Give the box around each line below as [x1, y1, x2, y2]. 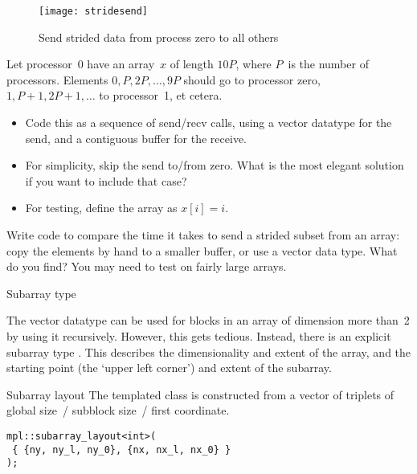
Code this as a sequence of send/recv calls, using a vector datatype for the [25, 114, 392, 131]
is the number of [288, 55, 369, 72]
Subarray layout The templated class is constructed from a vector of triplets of [6, 386, 395, 402]
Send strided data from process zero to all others [39, 28, 279, 45]
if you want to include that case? [25, 172, 187, 189]
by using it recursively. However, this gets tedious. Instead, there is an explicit [6, 327, 391, 344]
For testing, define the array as [25, 199, 178, 216]
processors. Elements [6, 71, 108, 88]
